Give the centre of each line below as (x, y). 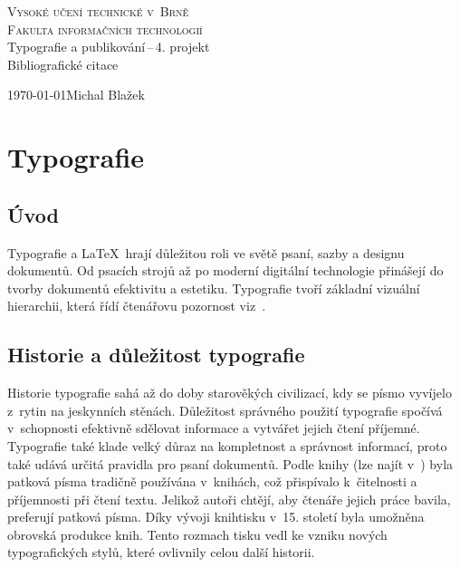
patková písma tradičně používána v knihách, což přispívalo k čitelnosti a (212, 481)
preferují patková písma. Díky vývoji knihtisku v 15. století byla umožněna (216, 517)
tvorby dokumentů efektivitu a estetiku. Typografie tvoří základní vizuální (214, 288)
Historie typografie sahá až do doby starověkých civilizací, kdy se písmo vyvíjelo (230, 393)
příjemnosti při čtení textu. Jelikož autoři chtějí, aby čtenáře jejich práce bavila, (229, 499)
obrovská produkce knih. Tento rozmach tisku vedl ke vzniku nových (197, 534)
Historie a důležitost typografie (156, 355)
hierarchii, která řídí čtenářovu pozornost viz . (137, 306)
